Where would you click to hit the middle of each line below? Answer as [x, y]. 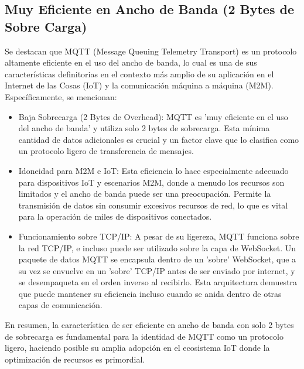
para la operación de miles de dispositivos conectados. [115, 216]
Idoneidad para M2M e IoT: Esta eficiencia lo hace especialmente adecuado [153, 170]
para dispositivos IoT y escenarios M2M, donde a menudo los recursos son [151, 182]
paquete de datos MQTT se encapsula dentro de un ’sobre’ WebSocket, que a [157, 259]
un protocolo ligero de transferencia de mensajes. [106, 151]
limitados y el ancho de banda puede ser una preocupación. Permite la [145, 194]
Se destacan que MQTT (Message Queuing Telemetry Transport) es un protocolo [151, 51]
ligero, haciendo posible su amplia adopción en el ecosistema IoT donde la [137, 348]
